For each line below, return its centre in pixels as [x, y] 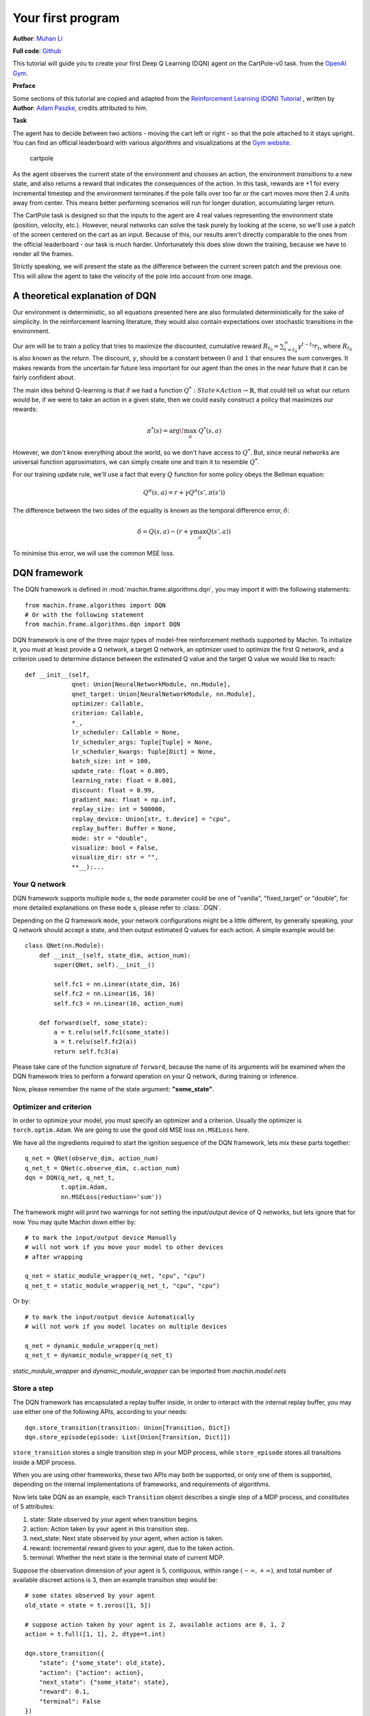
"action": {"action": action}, [91, 1672]
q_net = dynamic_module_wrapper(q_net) [92, 1346]
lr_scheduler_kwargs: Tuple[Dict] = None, [144, 752]
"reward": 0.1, [64, 1692]
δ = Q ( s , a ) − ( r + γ [165, 532]
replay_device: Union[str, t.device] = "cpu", [151, 819]
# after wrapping [54, 1257]
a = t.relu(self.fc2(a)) [95, 1042]
